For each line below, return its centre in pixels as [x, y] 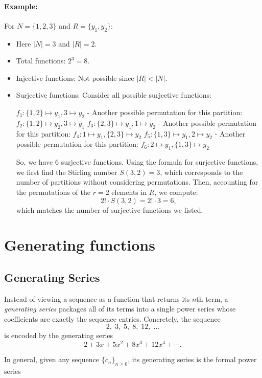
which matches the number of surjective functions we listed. [110, 209]
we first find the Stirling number [67, 172]
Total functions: [41, 61]
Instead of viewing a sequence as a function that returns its [97, 298]
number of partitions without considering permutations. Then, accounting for [137, 182]
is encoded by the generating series [59, 335]
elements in [129, 192]
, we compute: [176, 192]
